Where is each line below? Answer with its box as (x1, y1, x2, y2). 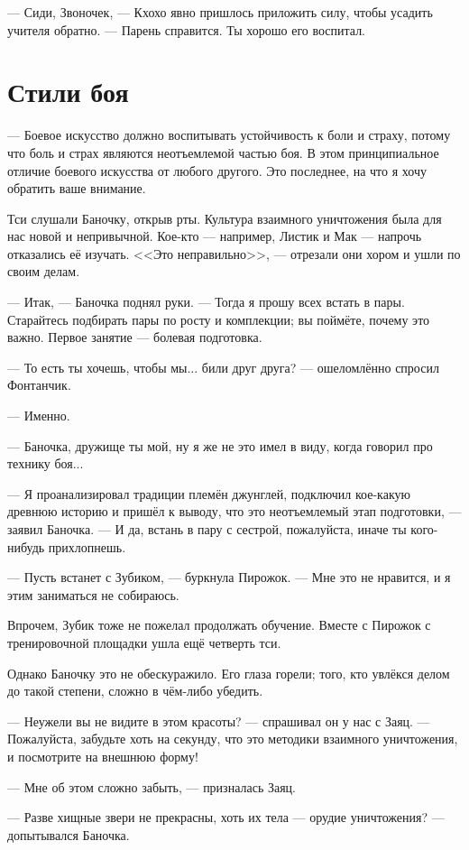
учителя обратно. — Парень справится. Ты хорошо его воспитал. (7, 20, 366, 39)
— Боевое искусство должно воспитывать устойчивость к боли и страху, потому (7, 125, 451, 144)
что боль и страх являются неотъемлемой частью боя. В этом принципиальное (7, 143, 439, 162)
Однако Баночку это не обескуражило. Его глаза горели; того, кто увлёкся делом (7, 663, 450, 682)
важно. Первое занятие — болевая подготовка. (7, 328, 262, 346)
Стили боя (7, 73, 129, 110)
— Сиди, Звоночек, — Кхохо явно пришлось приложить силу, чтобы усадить (7, 3, 433, 21)
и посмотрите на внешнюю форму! (7, 746, 198, 765)
